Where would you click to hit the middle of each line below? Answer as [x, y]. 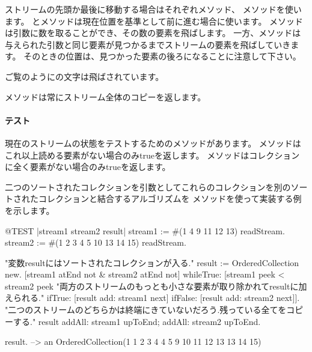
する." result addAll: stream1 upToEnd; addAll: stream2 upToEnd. [137, 321]
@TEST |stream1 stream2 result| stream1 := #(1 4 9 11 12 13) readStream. [145, 230]
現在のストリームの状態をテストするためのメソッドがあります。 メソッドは [153, 143]
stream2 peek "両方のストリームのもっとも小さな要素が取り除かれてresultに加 [156, 286]
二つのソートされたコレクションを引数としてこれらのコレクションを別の [148, 187]
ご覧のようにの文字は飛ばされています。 [84, 76]
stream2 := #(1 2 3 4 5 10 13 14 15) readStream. [96, 242]
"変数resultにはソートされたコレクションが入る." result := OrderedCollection [152, 262]
